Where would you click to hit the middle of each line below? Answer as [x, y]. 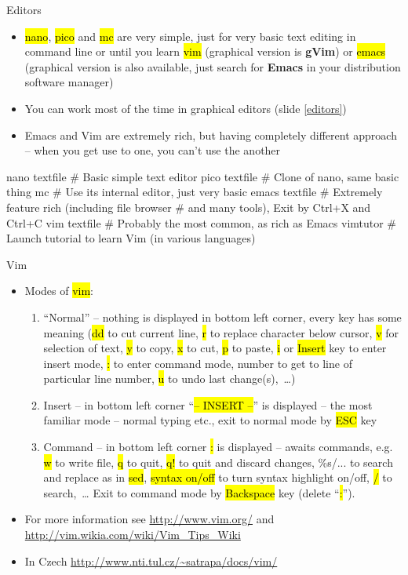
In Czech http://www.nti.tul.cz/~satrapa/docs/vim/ [151, 560]
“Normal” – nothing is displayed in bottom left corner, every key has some [222, 317]
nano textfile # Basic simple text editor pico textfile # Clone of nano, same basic [203, 176]
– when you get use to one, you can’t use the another [153, 150]
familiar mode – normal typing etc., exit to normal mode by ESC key [210, 420]
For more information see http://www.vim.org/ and [149, 519]
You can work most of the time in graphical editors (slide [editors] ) [186, 108]
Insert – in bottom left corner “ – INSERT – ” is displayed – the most [208, 404]
